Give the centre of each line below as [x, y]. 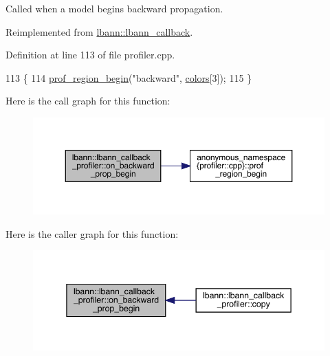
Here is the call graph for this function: [88, 101]
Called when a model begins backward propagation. [114, 8]
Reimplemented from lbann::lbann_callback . [99, 31]
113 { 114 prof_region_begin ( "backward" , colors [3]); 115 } [129, 77]
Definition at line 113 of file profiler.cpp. [90, 55]
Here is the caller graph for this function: [92, 233]
